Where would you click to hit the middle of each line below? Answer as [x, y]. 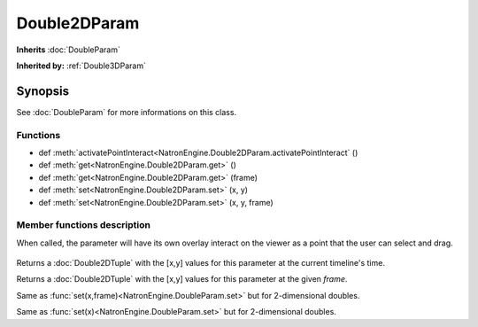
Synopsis [43, 91]
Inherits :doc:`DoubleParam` [69, 50]
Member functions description [83, 225]
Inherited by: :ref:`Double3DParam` [81, 66]
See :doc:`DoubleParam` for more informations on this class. [127, 112]
